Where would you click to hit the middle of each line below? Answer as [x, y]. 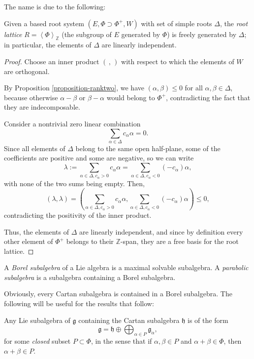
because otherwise [31, 97]
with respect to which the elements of [178, 61]
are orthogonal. [27, 71]
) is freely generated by [202, 34]
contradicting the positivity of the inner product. [78, 215]
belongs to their [90, 241]
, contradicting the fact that [208, 97]
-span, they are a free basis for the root [179, 241]
